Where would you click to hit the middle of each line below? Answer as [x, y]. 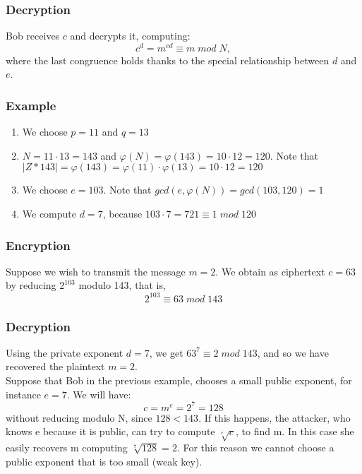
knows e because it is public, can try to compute [110, 431]
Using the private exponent [65, 352]
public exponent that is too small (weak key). [104, 461]
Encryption [38, 245]
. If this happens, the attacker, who [274, 417]
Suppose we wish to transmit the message [96, 271]
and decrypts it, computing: [130, 36]
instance [23, 394]
